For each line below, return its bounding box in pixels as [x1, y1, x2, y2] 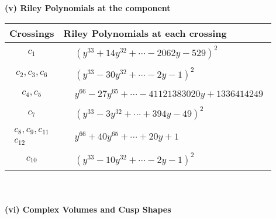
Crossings [9, 26, 54, 40]
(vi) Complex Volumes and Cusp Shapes [5, 203, 171, 215]
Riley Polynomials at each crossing [63, 26, 227, 40]
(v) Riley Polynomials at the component [5, 2, 171, 13]
